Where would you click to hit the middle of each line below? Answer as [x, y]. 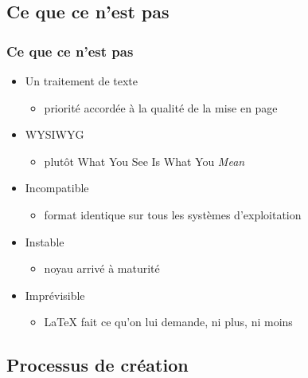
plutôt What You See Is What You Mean [144, 161]
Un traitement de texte [81, 81]
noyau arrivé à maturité [102, 268]
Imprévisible [55, 295]
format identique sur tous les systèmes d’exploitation [173, 214]
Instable [45, 241]
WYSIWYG [55, 134]
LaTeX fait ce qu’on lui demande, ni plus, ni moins [168, 322]
